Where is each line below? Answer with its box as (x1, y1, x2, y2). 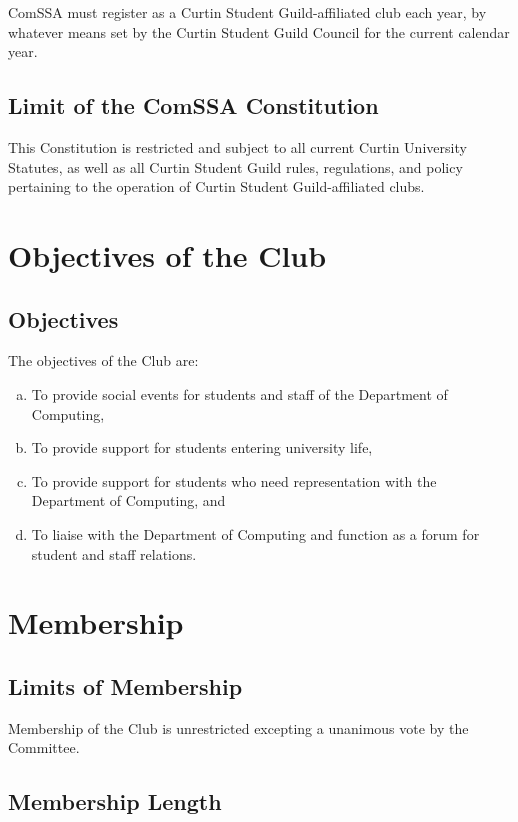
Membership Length (8, 786, 222, 817)
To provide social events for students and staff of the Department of (31, 383, 448, 404)
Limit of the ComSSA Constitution (8, 90, 379, 121)
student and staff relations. (31, 543, 197, 564)
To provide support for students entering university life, (31, 437, 373, 458)
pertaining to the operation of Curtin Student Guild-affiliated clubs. (8, 176, 425, 197)
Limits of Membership (8, 670, 243, 701)
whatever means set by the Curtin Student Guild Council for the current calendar (8, 21, 510, 42)
